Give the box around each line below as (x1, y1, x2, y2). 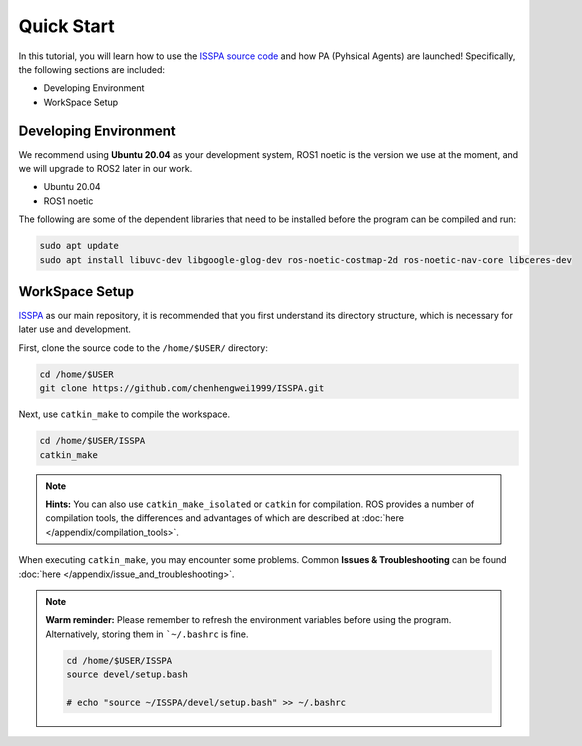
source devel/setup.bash (66, 669, 189, 680)
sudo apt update (39, 240, 120, 252)
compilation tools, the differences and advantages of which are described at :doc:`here (45, 512, 405, 524)
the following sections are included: (18, 63, 165, 75)
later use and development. (18, 323, 132, 335)
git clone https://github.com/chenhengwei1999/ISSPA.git (39, 383, 325, 394)
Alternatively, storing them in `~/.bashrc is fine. (45, 628, 249, 640)
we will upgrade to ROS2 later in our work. (18, 163, 193, 175)
